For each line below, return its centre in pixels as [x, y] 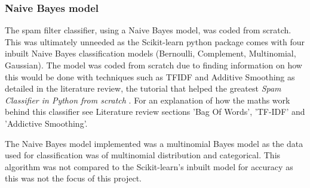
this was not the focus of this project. [73, 178]
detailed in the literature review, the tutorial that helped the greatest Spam [143, 88]
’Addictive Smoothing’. [46, 123]
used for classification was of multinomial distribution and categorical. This [143, 155]
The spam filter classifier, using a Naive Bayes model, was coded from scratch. [148, 30]
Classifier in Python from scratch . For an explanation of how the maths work [148, 100]
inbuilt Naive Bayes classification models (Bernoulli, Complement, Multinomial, [151, 53]
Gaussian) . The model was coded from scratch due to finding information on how [154, 65]
